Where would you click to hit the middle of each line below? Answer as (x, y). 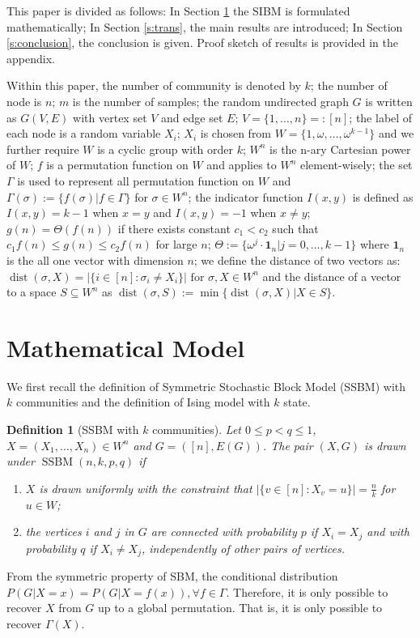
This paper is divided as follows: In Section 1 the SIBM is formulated (178, 11)
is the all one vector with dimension (95, 259)
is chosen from (236, 133)
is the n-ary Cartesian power (340, 149)
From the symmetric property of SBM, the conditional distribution (172, 576)
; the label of (381, 117)
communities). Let (197, 429)
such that (295, 228)
